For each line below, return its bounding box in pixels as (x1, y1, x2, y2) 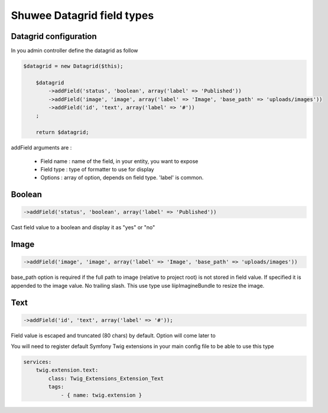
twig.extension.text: (35, 367, 99, 373)
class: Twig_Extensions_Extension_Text (48, 375, 164, 382)
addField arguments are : (11, 144, 72, 151)
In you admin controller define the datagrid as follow (11, 47, 138, 54)
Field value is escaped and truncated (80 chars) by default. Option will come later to (11, 331, 216, 339)
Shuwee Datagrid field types (11, 9, 154, 22)
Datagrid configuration (11, 31, 97, 41)
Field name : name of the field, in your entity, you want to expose (40, 157, 199, 165)
